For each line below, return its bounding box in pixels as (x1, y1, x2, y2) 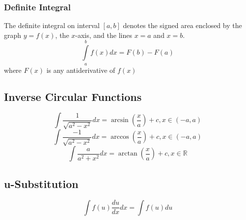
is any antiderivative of (46, 64, 115, 75)
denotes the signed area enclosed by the (123, 20, 242, 31)
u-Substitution (4, 176, 79, 191)
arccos (110, 133, 129, 141)
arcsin (110, 117, 129, 124)
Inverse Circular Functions (4, 89, 142, 104)
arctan (118, 150, 137, 157)
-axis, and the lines (75, 30, 132, 40)
